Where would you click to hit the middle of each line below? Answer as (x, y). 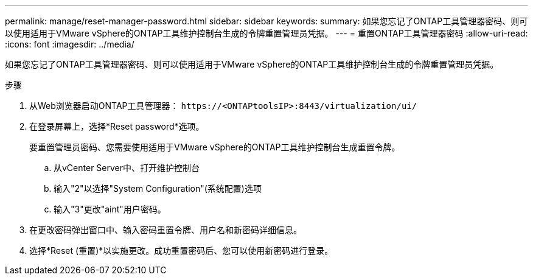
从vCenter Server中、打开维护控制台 (127, 168)
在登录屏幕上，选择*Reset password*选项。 (117, 126)
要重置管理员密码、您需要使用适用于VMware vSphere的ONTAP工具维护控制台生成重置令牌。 (215, 147)
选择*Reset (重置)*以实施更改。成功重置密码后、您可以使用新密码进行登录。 (181, 250)
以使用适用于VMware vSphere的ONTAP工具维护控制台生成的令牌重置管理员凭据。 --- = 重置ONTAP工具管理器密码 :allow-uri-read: (266, 33)
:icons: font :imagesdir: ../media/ (70, 44)
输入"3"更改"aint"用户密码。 (110, 209)
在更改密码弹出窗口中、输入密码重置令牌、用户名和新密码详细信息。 (165, 230)
